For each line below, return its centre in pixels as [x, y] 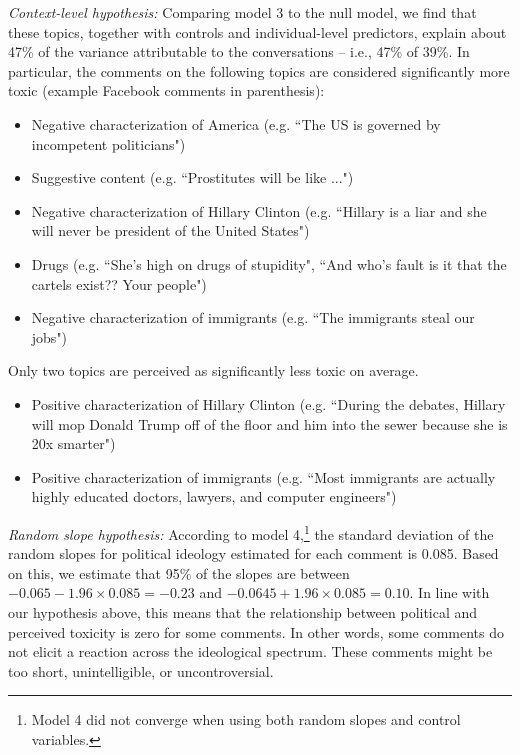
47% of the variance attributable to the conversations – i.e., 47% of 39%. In [239, 51]
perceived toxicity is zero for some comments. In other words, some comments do [256, 631]
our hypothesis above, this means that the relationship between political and [243, 611]
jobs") [49, 336]
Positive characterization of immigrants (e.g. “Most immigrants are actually [263, 476]
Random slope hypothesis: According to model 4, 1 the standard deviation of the [251, 532]
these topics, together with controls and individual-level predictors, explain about [257, 31]
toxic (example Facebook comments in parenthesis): [166, 90]
